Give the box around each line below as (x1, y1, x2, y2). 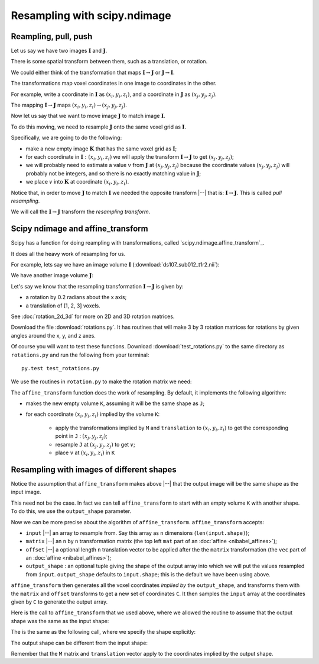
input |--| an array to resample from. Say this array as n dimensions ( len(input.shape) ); (25, 529, 250, 536)
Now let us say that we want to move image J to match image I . (11, 113, 165, 120)
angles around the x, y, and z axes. (11, 332, 96, 339)
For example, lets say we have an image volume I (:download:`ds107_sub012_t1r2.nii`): (11, 261, 220, 268)
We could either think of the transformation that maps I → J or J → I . (11, 69, 175, 76)
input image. (11, 489, 41, 496)
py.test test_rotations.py (21, 365, 100, 371)
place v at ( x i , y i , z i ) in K (55, 449, 115, 457)
